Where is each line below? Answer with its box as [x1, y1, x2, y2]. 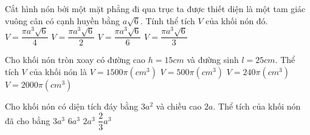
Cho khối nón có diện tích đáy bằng [5, 99, 139, 112]
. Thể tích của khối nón [213, 99, 301, 112]
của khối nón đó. [205, 14, 268, 27]
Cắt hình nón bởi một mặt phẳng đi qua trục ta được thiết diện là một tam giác [5, 2, 306, 15]
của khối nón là [29, 65, 87, 77]
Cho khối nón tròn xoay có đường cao [5, 53, 146, 66]
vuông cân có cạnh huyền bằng [5, 14, 120, 27]
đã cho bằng [5, 114, 50, 127]
